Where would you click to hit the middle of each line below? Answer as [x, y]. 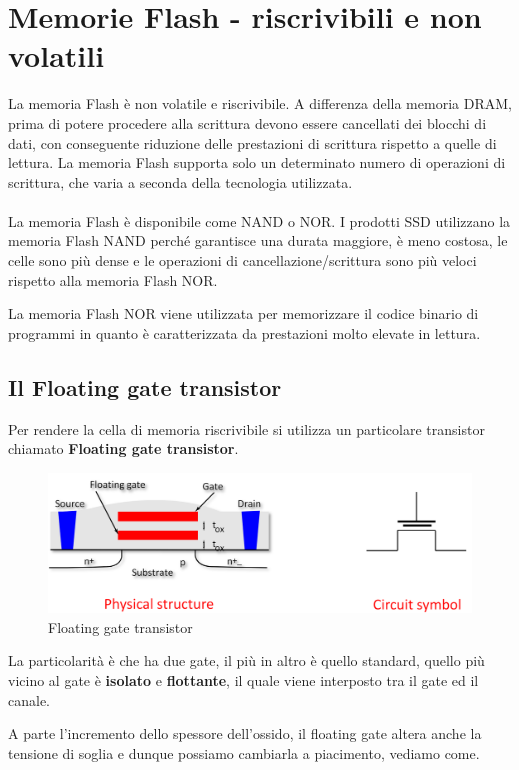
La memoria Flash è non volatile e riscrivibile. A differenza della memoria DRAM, [260, 103]
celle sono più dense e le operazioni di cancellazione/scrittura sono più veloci [242, 260]
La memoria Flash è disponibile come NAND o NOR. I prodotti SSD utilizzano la [259, 220]
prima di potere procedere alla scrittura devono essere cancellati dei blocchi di [247, 122]
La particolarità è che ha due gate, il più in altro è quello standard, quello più [246, 660]
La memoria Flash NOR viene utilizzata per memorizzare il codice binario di [243, 313]
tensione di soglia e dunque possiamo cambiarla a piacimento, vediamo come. [244, 752]
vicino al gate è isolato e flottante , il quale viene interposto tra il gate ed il [243, 679]
